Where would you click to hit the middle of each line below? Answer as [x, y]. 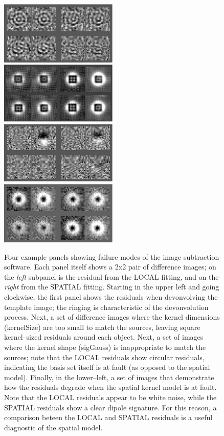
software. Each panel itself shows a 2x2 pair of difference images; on [110, 267]
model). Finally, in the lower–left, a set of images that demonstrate [109, 377]
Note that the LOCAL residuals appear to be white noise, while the [110, 397]
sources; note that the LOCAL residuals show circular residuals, [104, 357]
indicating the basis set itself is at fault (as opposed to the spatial [107, 367]
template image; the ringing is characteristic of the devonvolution [106, 307]
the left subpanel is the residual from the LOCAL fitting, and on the [111, 276]
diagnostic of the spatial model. [53, 427]
